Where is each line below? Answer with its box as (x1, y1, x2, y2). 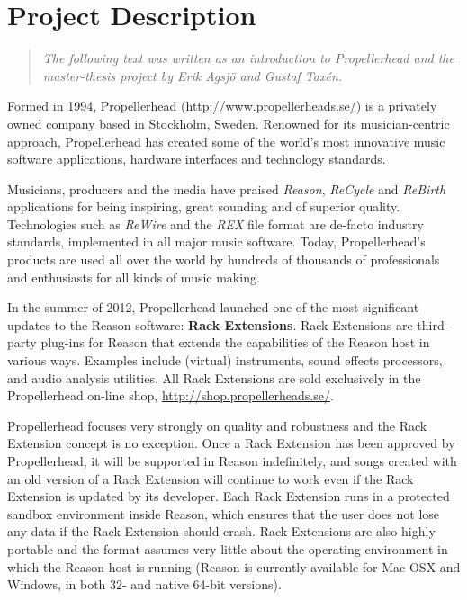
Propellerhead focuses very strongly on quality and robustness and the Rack (7, 416, 427, 434)
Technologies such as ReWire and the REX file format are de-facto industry (7, 214, 424, 233)
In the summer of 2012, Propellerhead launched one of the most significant (7, 298, 419, 317)
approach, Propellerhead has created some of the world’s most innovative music (7, 131, 445, 150)
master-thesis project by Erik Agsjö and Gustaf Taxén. (42, 66, 343, 85)
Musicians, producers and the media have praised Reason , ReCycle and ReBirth (7, 179, 446, 198)
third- (417, 315, 449, 334)
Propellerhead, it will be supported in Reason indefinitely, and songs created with (7, 452, 457, 470)
